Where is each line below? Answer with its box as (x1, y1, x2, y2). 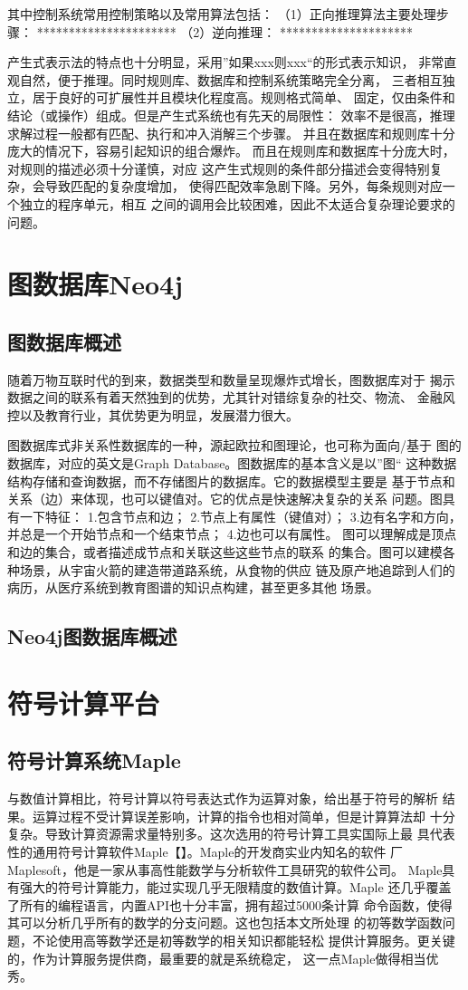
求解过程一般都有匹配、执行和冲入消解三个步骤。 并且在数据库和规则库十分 (7, 123, 455, 142)
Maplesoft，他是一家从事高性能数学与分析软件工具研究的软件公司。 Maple (7, 860, 443, 879)
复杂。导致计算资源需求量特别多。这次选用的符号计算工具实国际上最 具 (7, 824, 430, 843)
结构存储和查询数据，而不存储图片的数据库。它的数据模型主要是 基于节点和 (7, 471, 455, 490)
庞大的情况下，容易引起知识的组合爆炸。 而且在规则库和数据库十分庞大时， (7, 141, 455, 160)
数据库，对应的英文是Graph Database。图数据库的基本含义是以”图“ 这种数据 (7, 454, 457, 473)
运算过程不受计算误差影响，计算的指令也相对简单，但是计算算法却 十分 (32, 806, 455, 825)
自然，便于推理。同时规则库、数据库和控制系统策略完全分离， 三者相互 (19, 70, 443, 89)
